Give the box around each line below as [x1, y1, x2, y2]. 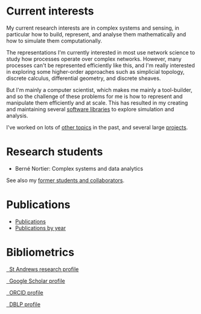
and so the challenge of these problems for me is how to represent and [6, 93, 183, 100]
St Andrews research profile [8, 265, 79, 273]
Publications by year [14, 224, 66, 231]
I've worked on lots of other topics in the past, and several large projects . [6, 123, 188, 131]
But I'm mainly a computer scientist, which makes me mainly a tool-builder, [6, 86, 193, 93]
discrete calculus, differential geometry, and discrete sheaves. [6, 74, 161, 82]
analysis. [6, 112, 28, 119]
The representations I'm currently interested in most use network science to [6, 48, 195, 56]
